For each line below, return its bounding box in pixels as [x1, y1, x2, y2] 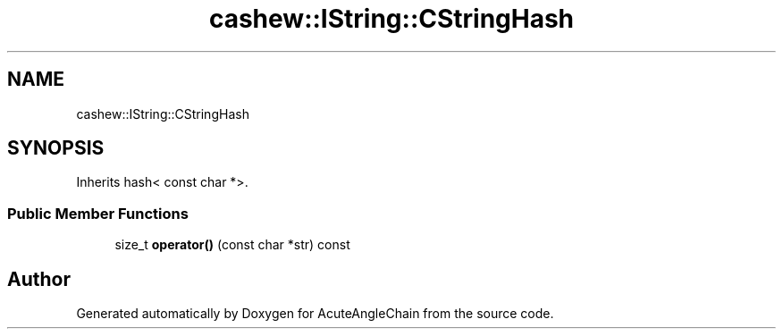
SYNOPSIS [7, 137, 105, 160]
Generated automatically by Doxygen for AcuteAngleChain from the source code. [76, 306, 554, 322]
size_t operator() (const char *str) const [114, 237, 350, 253]
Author [7, 267, 71, 290]
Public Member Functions [7, 204, 189, 223]
